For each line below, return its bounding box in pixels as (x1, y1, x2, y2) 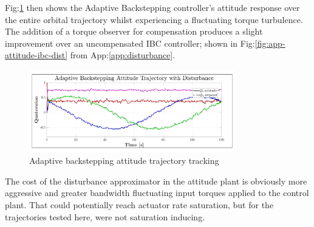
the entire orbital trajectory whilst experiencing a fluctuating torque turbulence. (5, 13, 303, 25)
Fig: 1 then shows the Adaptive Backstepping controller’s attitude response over (5, 1, 300, 13)
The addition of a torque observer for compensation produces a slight (5, 25, 263, 38)
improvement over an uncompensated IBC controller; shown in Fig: (5, 36, 255, 49)
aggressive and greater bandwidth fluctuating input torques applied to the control (5, 186, 309, 199)
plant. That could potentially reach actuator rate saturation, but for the (5, 198, 274, 211)
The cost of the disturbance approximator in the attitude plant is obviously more (5, 174, 307, 187)
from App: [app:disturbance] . (70, 49, 175, 61)
